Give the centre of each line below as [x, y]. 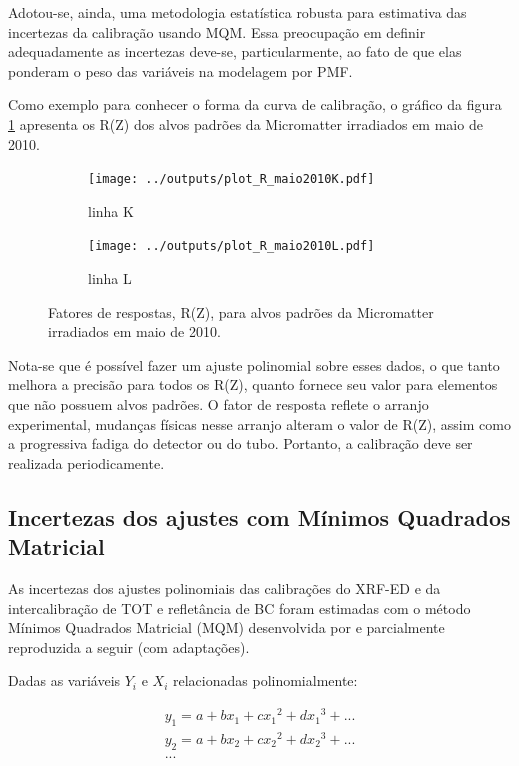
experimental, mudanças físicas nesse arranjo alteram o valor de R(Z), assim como [259, 423]
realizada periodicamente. [86, 462]
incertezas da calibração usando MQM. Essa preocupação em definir [217, 31]
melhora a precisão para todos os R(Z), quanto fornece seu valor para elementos [253, 384]
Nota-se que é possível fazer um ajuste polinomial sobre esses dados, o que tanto [254, 364]
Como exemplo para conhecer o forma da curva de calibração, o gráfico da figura [255, 104]
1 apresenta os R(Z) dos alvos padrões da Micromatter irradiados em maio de [245, 123]
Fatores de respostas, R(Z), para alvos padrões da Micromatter [241, 311]
